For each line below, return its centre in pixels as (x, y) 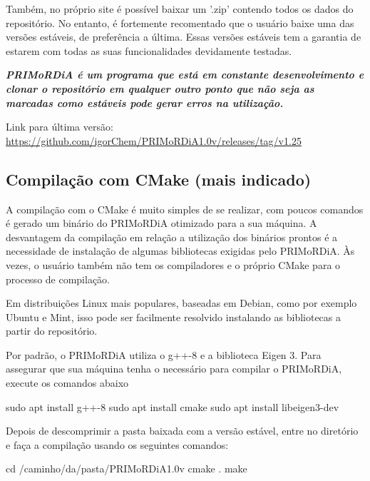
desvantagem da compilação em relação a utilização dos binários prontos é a (172, 237)
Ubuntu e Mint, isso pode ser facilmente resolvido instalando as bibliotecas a (174, 317)
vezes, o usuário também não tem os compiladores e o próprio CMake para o (173, 264)
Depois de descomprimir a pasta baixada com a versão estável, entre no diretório (182, 431)
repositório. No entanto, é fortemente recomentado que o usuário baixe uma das (180, 22)
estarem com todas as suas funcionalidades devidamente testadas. (149, 50)
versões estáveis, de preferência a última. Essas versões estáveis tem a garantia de (184, 37)
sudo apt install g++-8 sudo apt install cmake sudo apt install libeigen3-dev (173, 406)
